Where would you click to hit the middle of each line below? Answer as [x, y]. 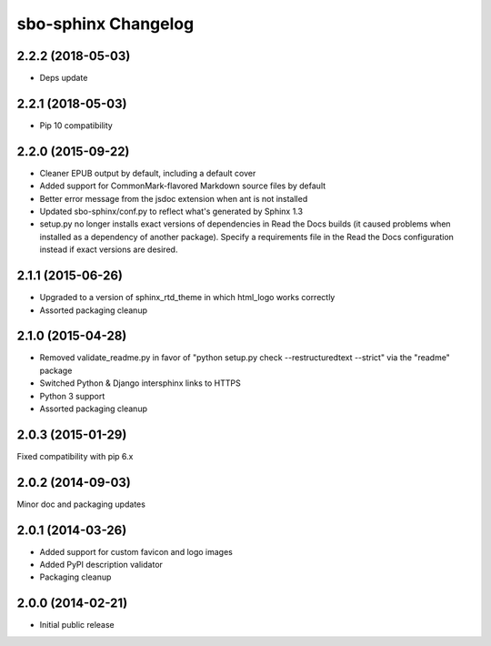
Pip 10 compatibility [76, 125]
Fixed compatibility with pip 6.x [75, 456]
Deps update [64, 78]
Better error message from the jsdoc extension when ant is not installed [174, 198]
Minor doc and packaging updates [81, 504]
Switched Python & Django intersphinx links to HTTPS [140, 383]
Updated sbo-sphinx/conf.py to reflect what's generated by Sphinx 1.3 [171, 212]
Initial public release [77, 625]
